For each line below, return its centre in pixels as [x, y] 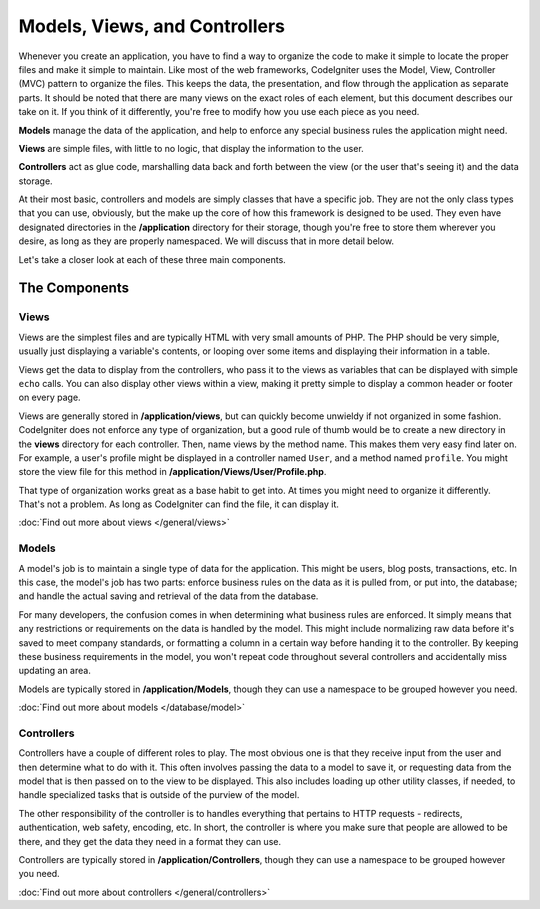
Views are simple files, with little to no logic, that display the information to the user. [191, 148]
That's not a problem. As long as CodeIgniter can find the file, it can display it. [179, 504]
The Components [74, 288]
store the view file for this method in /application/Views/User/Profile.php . [172, 472]
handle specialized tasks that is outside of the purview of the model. [159, 795]
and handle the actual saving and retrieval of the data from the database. [168, 596]
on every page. [49, 397]
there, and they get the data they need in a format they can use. [150, 841]
